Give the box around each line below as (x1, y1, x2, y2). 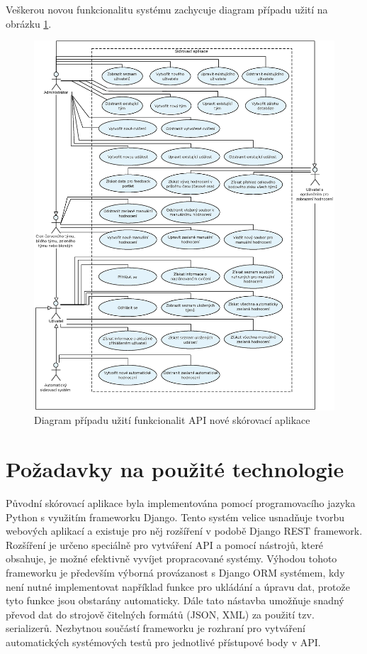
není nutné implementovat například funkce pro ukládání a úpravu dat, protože (6, 579, 350, 594)
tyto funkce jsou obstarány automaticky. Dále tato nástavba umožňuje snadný (6, 593, 344, 608)
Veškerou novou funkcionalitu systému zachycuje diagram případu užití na (6, 2, 328, 16)
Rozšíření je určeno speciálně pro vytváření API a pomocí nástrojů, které (6, 537, 324, 552)
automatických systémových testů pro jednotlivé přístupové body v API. (6, 635, 321, 650)
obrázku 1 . (6, 16, 52, 31)
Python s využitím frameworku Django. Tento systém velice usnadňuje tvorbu (6, 509, 345, 524)
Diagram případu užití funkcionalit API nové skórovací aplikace (34, 413, 310, 427)
